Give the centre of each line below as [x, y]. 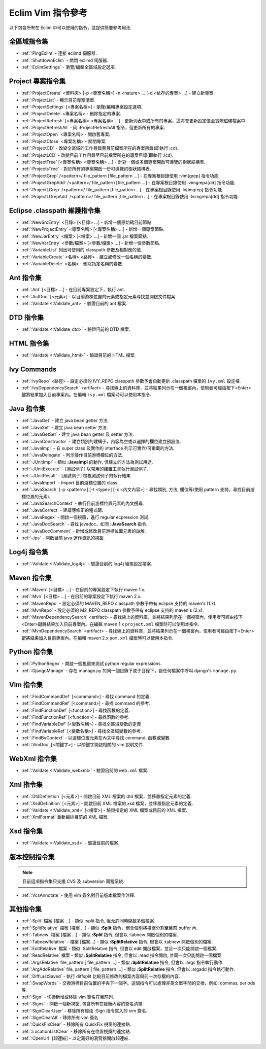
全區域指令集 [29, 42]
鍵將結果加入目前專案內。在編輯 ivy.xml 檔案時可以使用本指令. [86, 395]
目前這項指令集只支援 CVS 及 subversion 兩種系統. [74, 881]
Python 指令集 [31, 652]
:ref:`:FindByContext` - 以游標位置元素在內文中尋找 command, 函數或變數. [96, 738]
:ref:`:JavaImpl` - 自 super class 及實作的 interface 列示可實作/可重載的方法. [98, 448]
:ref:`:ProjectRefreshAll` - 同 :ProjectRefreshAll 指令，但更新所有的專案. [93, 128]
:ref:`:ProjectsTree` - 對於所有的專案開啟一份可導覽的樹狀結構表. [86, 169]
